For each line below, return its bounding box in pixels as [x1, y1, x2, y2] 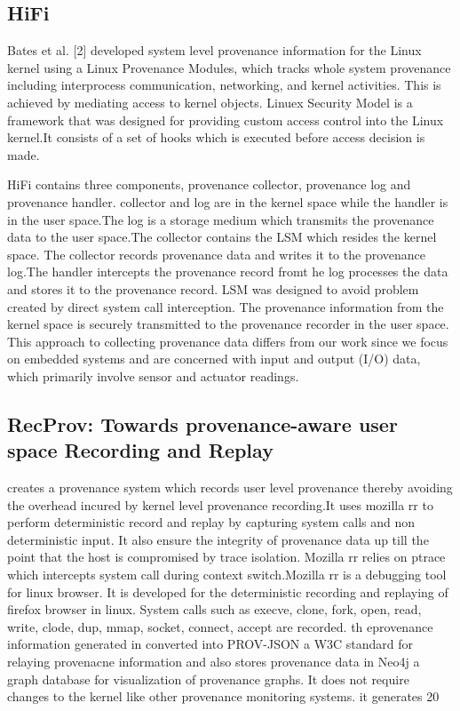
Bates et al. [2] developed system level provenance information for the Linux [7, 41, 422, 60]
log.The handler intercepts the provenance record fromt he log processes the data [7, 262, 448, 281]
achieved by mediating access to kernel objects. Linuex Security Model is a [7, 92, 413, 111]
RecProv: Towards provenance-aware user [7, 410, 398, 437]
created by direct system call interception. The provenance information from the [7, 297, 444, 316]
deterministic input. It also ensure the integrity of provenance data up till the [7, 530, 429, 548]
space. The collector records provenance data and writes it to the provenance [7, 244, 425, 263]
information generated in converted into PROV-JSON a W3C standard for [7, 635, 414, 653]
